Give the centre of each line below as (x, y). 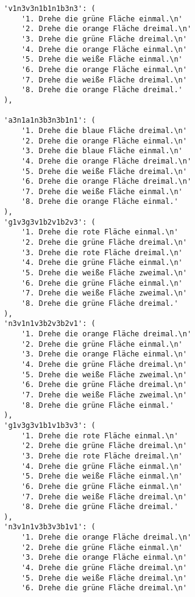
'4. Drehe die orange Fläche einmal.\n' (104, 49)
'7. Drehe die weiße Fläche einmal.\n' (102, 191)
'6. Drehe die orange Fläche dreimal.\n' (106, 182)
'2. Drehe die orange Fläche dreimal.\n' (106, 29)
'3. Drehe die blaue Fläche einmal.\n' (102, 151)
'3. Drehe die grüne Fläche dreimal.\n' (104, 39)
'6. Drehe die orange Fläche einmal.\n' (104, 69)
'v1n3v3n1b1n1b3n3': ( (50, 9)
